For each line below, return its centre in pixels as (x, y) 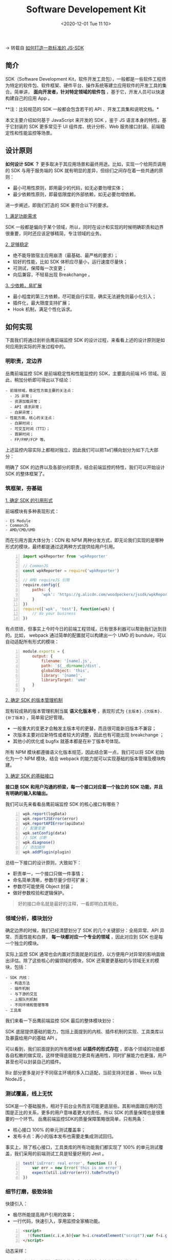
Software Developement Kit (86, 10)
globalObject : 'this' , (65, 671)
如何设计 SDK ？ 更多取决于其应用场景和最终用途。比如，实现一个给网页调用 (86, 164)
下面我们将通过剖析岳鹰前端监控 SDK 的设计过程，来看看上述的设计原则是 (83, 340)
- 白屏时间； (22, 423)
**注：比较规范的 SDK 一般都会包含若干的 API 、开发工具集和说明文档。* (82, 109)
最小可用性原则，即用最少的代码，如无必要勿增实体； (69, 188)
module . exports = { (44, 652)
